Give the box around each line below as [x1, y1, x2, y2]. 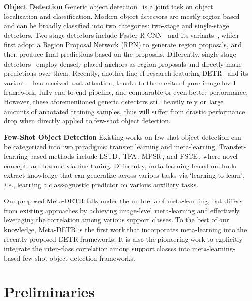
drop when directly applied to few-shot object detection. [4, 116, 171, 126]
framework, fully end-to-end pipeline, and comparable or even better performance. [4, 87, 248, 97]
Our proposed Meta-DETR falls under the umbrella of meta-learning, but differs [4, 196, 243, 206]
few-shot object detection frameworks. [22, 252, 135, 263]
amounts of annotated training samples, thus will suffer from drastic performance [4, 106, 245, 116]
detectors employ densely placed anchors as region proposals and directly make [4, 58, 242, 68]
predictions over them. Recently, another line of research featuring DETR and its [4, 68, 248, 78]
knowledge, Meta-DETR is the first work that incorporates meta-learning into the [4, 224, 247, 234]
